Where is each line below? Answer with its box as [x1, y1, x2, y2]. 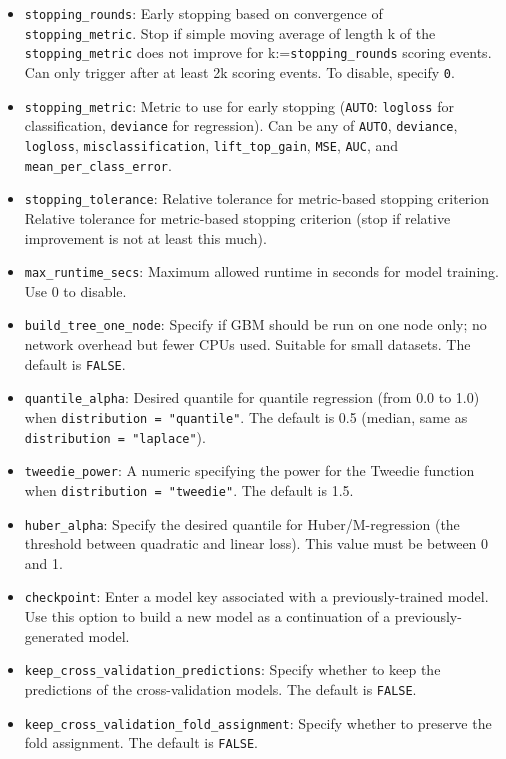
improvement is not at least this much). [24, 227, 267, 248]
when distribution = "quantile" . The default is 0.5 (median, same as [24, 406, 468, 427]
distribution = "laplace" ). [24, 426, 206, 447]
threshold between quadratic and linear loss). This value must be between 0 [24, 533, 489, 554]
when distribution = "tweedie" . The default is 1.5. [24, 479, 354, 500]
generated [24, 625, 84, 646]
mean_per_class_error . [24, 154, 172, 175]
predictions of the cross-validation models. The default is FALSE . [24, 678, 417, 699]
